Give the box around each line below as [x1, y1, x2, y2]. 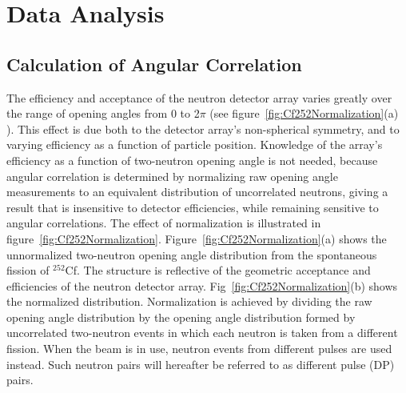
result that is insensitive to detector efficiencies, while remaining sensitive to [6, 199, 379, 215]
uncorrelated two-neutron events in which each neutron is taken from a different [6, 324, 398, 341]
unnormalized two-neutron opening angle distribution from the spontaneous [6, 246, 377, 263]
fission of [6, 262, 50, 279]
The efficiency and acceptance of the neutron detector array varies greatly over [6, 89, 392, 106]
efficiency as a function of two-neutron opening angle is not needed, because [6, 151, 378, 168]
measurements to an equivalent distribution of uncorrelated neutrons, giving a [6, 183, 388, 200]
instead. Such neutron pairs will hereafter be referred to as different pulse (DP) [6, 355, 395, 372]
